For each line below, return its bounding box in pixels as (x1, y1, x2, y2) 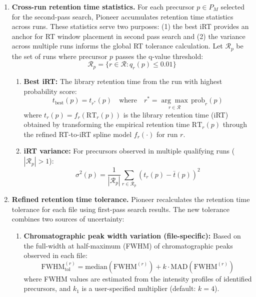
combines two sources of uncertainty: (11, 213, 124, 224)
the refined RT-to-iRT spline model (23, 128, 132, 139)
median (85, 263, 107, 270)
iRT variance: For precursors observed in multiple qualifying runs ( (23, 145, 235, 156)
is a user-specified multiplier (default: (81, 283, 196, 293)
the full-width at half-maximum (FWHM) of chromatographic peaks (23, 240, 233, 250)
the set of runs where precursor (11, 50, 107, 61)
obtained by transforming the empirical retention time (23, 119, 190, 129)
